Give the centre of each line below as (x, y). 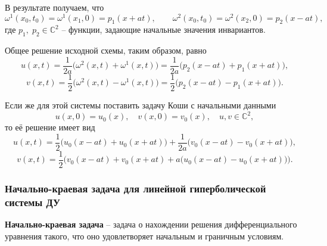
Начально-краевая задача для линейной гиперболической (136, 188)
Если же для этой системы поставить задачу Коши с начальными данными (141, 105)
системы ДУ (32, 202)
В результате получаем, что (54, 7)
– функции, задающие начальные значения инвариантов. (163, 29)
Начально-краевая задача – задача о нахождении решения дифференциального (151, 224)
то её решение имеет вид (50, 127)
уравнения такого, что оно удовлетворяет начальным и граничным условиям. (144, 236)
